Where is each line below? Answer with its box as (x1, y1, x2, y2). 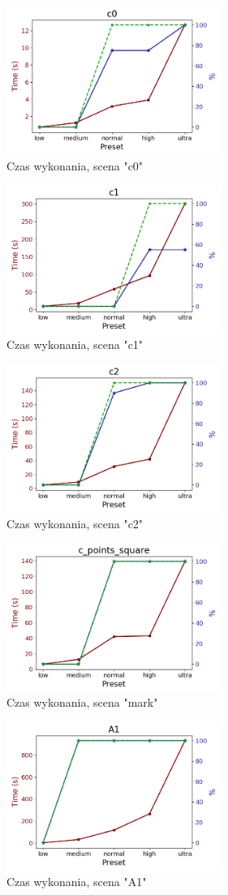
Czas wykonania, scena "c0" (6, 157, 144, 174)
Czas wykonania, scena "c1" (6, 336, 144, 353)
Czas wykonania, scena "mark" (6, 694, 158, 711)
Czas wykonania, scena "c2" (6, 514, 144, 531)
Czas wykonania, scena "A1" (6, 872, 147, 889)
